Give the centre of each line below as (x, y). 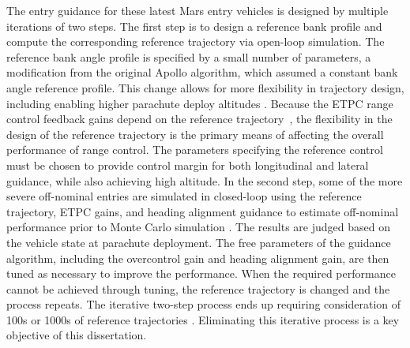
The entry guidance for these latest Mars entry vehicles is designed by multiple (197, 10)
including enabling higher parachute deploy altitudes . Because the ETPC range (200, 103)
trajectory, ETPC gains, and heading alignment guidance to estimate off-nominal (203, 211)
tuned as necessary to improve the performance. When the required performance (201, 273)
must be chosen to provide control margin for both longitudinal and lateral (188, 165)
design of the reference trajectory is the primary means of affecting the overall (195, 134)
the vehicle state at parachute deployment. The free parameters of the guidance (199, 242)
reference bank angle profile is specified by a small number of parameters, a (189, 56)
